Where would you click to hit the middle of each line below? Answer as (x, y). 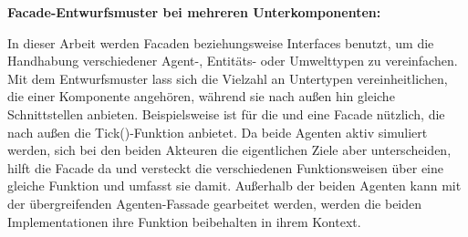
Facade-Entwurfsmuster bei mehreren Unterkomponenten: (194, 12)
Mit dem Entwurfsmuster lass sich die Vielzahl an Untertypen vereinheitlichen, (228, 78)
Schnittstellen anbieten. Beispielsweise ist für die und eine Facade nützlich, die (226, 113)
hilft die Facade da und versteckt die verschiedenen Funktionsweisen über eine (225, 167)
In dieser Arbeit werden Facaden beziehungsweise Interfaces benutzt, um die (221, 42)
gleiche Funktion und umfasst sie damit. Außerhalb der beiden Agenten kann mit (234, 185)
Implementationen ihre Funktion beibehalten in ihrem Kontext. (184, 221)
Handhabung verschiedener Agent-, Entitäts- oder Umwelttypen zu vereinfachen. (233, 61)
